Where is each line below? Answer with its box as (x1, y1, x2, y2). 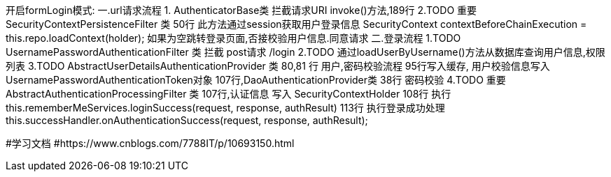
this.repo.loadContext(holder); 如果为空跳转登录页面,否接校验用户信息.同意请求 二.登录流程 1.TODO (6, 32, 461, 44)
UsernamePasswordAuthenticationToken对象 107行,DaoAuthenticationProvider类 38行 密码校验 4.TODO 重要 (6, 74, 506, 86)
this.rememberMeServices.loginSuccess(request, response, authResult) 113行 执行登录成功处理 (6, 102, 445, 114)
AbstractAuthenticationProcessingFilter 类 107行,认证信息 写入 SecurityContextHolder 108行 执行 (6, 88, 451, 100)
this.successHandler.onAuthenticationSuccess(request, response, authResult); (6, 114, 368, 126)
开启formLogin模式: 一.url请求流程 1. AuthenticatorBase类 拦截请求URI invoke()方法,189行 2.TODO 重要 (6, 4, 477, 16)
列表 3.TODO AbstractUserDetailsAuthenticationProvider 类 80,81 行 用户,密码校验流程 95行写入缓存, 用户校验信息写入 (6, 60, 550, 72)
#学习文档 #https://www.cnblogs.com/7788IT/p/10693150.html (6, 137, 295, 149)
